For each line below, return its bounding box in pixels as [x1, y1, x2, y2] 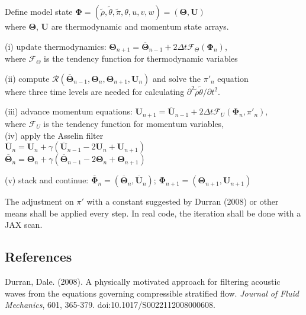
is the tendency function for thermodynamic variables [44, 52, 238, 65]
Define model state [5, 5, 73, 17]
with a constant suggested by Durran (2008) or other [86, 195, 279, 208]
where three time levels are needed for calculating [5, 85, 185, 97]
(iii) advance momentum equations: [5, 105, 133, 117]
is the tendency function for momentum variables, [43, 117, 224, 129]
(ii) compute [5, 72, 50, 84]
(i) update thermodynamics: [5, 40, 107, 52]
